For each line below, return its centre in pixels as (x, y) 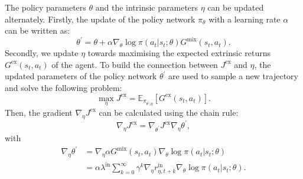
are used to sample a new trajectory (233, 76)
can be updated (236, 7)
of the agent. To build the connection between (135, 64)
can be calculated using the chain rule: (169, 112)
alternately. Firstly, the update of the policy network (100, 19)
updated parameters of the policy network (81, 76)
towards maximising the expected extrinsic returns (179, 53)
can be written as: (38, 30)
